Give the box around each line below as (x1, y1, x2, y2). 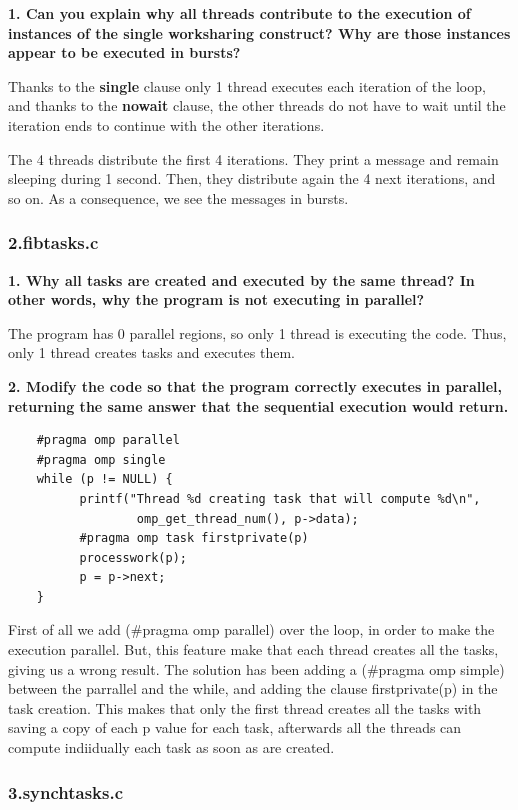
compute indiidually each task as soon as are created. (8, 737, 335, 758)
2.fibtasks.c (8, 230, 99, 255)
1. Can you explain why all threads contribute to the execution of (8, 3, 471, 23)
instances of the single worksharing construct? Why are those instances (8, 22, 511, 43)
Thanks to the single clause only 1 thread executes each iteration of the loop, (8, 75, 486, 96)
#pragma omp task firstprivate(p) (79, 531, 309, 546)
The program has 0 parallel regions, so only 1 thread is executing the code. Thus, (8, 322, 507, 343)
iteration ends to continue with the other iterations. (8, 114, 325, 135)
